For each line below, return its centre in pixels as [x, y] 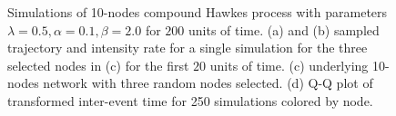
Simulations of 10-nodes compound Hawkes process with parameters [198, 12]
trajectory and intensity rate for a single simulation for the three [188, 48]
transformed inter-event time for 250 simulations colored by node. [190, 100]
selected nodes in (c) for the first [98, 65]
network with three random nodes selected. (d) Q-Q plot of [208, 83]
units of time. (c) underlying [289, 65]
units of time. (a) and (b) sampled [284, 29]
